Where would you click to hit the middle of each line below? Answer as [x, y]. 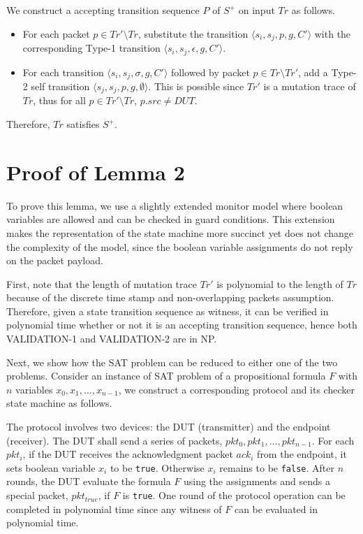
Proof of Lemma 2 [96, 172]
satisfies [83, 124]
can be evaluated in [276, 508]
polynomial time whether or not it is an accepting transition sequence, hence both [182, 325]
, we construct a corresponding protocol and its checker [236, 389]
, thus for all [59, 100]
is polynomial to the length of [280, 283]
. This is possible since [196, 86]
